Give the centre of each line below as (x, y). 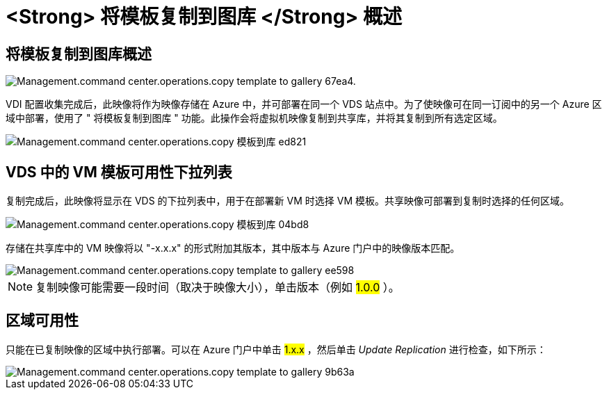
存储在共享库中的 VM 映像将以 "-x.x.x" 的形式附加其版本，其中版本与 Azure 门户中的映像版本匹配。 (233, 248)
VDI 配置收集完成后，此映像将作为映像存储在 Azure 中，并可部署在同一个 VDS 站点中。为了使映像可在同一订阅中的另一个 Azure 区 (304, 104)
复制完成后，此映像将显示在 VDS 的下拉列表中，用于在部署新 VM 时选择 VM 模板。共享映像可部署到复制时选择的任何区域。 (288, 201)
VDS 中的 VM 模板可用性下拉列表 (119, 172)
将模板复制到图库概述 (79, 54)
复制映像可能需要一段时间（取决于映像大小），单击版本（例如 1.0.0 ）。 (218, 288)
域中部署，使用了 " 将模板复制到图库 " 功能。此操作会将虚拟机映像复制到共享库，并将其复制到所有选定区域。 (254, 118)
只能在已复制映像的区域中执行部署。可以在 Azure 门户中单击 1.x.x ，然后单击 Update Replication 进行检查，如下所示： (276, 349)
